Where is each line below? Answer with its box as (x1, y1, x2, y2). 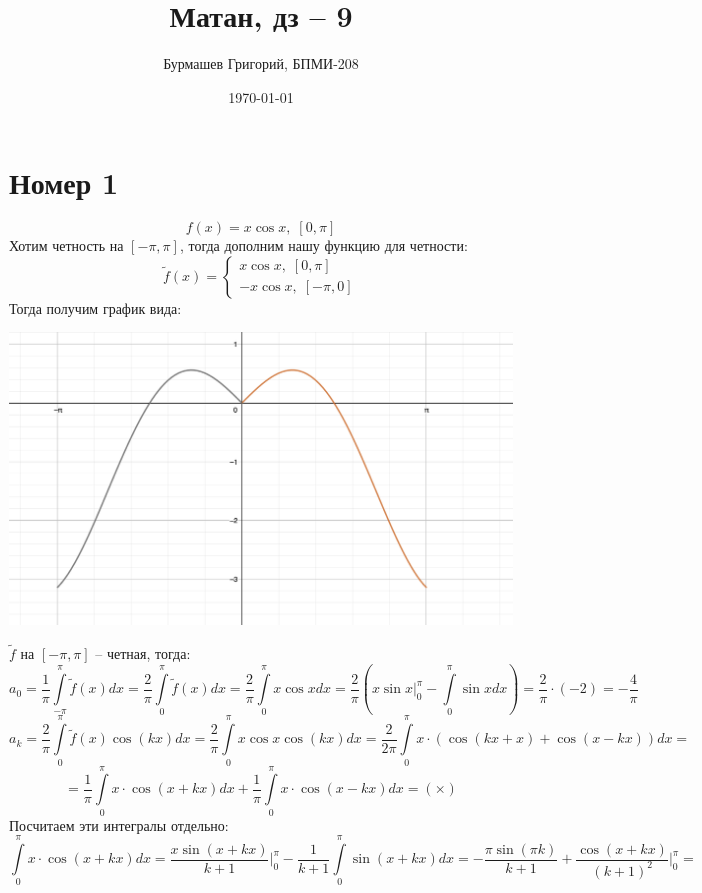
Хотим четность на (9, 235, 124, 256)
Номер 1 (9, 162, 119, 203)
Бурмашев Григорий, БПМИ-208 (163, 53, 359, 74)
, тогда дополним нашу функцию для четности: (179, 235, 468, 256)
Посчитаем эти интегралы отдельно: (9, 814, 229, 835)
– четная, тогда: (95, 643, 191, 664)
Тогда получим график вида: (9, 297, 182, 318)
